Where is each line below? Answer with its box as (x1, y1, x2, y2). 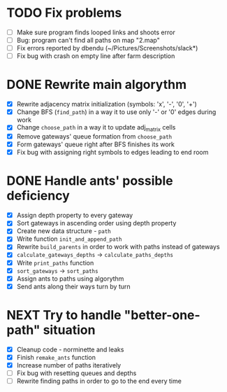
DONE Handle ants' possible (6, 173, 173, 189)
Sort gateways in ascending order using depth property (16, 219, 177, 227)
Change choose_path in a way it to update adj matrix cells (16, 123, 176, 134)
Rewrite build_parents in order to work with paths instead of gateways (16, 243, 221, 251)
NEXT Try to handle (6, 307, 122, 323)
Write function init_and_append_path (16, 234, 122, 243)
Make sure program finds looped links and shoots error (16, 28, 175, 36)
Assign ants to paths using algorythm (16, 274, 124, 283)
